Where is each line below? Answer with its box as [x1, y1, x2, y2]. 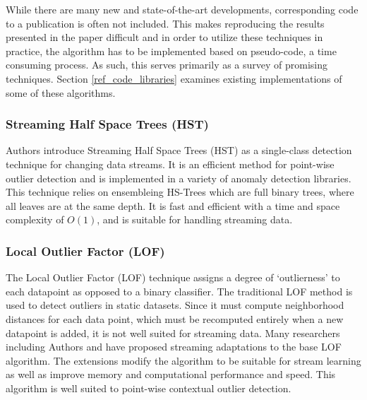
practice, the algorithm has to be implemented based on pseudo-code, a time [6, 43, 337, 58]
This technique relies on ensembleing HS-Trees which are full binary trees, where [6, 184, 354, 199]
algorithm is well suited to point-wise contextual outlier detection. [6, 380, 291, 395]
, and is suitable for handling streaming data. [97, 212, 293, 227]
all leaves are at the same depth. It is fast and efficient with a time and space [6, 198, 340, 213]
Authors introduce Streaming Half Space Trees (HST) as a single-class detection [6, 143, 352, 158]
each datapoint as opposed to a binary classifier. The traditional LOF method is [6, 283, 353, 298]
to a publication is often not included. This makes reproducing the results [6, 16, 325, 30]
